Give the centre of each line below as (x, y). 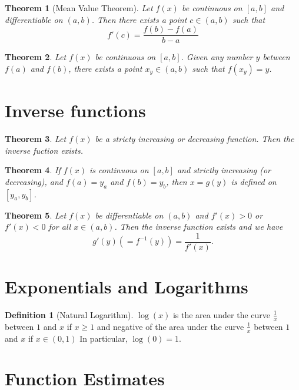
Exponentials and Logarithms (127, 286)
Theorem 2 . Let (36, 57)
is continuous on (119, 170)
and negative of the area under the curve (170, 326)
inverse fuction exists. (44, 150)
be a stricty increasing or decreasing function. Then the (195, 138)
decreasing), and (34, 181)
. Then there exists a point (139, 19)
